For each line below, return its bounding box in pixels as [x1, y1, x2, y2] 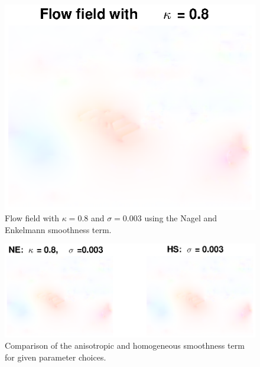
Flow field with [5, 212, 59, 224]
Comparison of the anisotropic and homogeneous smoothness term [5, 339, 245, 352]
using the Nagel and [144, 212, 217, 224]
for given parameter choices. [5, 351, 106, 363]
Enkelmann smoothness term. [5, 223, 112, 235]
